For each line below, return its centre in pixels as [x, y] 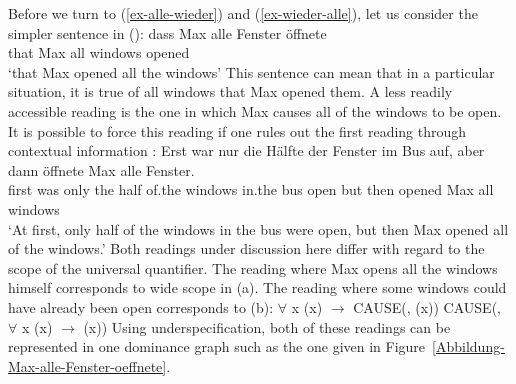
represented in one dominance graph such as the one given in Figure [217, 346]
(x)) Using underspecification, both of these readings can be [267, 326]
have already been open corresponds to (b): [141, 306]
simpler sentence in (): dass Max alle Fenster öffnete [167, 32]
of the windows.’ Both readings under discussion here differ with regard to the [246, 248]
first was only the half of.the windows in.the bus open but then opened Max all [251, 189]
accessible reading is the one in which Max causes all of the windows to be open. [255, 110]
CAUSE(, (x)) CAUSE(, [427, 306]
